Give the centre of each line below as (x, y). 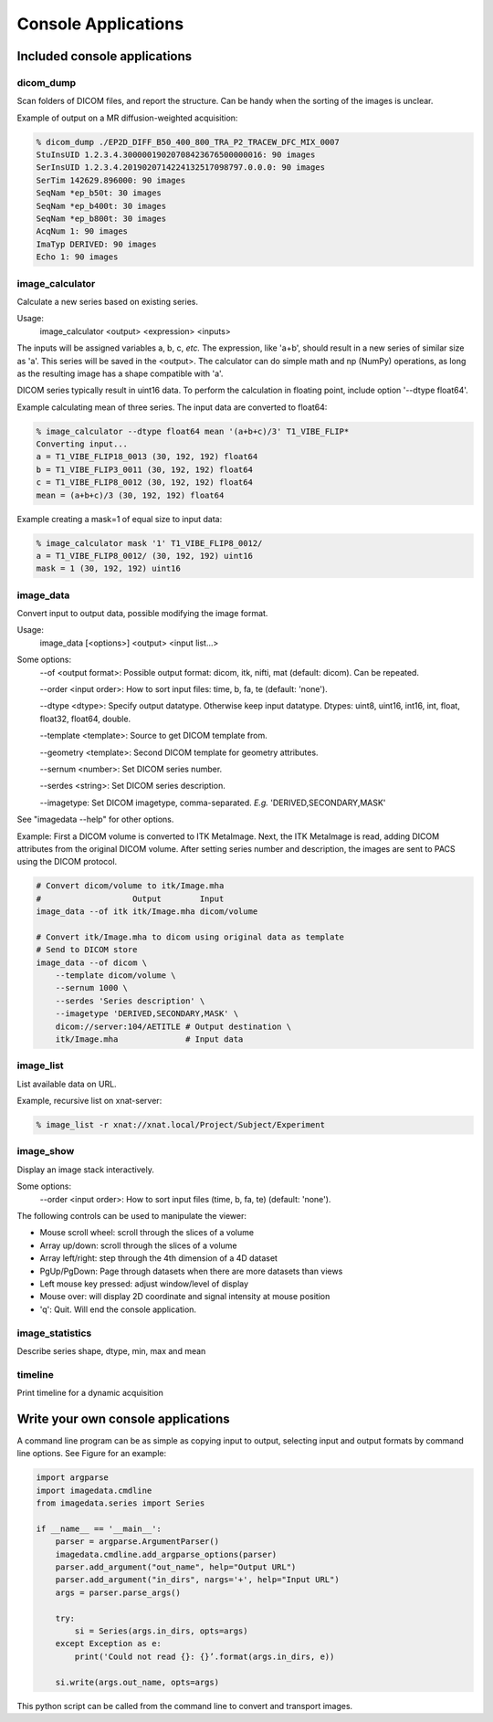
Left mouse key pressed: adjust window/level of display (144, 1284)
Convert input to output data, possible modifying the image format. (142, 614)
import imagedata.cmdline (94, 1490)
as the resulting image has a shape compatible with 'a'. (120, 373)
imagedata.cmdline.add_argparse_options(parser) (166, 1554)
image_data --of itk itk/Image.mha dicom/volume (147, 912)
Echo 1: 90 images (77, 257)
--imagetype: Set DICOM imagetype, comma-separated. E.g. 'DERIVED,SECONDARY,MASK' (213, 803)
